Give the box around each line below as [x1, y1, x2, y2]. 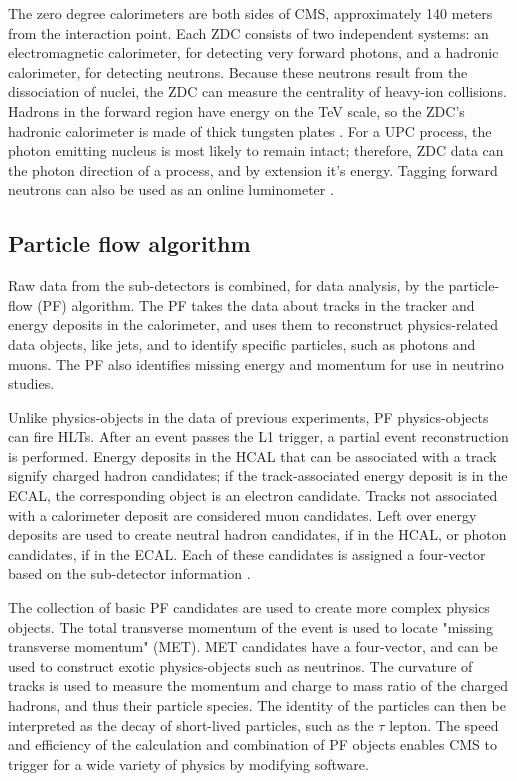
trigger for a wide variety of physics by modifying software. [8, 753, 369, 774]
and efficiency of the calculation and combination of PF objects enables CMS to [8, 734, 497, 755]
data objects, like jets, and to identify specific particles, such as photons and [8, 333, 476, 354]
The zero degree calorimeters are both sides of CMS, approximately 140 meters [8, 3, 493, 23]
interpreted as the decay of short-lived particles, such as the [8, 714, 374, 735]
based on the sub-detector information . [8, 563, 251, 584]
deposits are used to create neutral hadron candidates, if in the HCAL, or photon [8, 524, 507, 545]
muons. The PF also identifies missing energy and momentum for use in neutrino [8, 353, 504, 374]
